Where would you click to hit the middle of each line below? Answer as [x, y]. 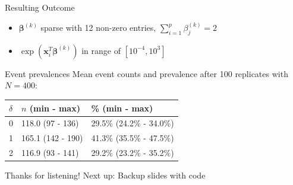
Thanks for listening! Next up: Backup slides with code [105, 175]
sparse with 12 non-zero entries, [98, 28]
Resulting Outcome [40, 7]
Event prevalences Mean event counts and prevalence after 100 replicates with [146, 73]
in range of [101, 50]
